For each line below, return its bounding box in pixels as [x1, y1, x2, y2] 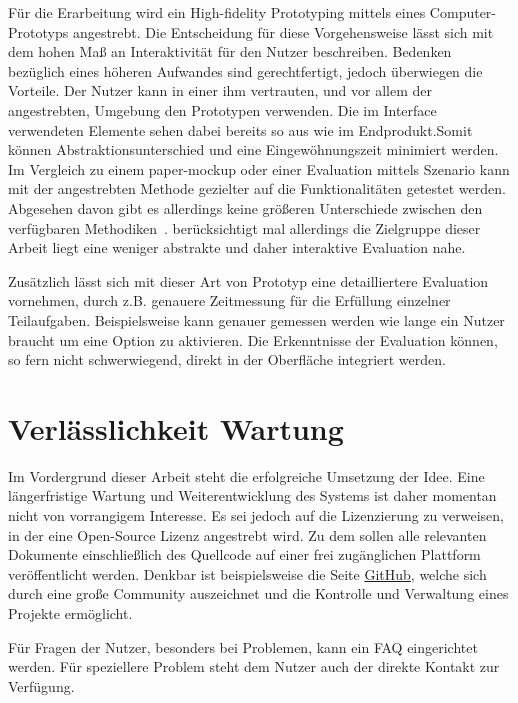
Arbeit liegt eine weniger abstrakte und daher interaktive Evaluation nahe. [8, 237, 466, 258]
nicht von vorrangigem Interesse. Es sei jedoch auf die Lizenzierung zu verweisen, [8, 505, 504, 525]
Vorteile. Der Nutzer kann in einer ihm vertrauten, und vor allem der [8, 80, 433, 101]
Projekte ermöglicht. [8, 602, 133, 623]
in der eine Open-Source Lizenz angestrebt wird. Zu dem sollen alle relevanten [8, 524, 487, 545]
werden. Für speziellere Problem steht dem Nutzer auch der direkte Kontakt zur [8, 656, 500, 677]
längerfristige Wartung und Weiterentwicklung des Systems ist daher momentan [8, 485, 497, 506]
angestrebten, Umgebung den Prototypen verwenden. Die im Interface [8, 99, 437, 120]
